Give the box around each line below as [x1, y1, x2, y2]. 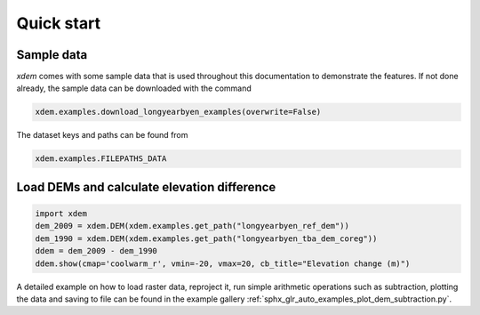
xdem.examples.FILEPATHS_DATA [35, 154, 167, 164]
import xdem [35, 209, 88, 218]
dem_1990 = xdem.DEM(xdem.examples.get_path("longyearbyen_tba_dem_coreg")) [35, 233, 378, 244]
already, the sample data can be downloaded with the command [16, 83, 252, 93]
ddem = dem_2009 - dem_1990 [35, 246, 157, 256]
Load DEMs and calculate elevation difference [16, 179, 276, 195]
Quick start [16, 13, 101, 33]
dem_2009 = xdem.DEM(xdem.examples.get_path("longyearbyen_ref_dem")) [35, 221, 350, 231]
